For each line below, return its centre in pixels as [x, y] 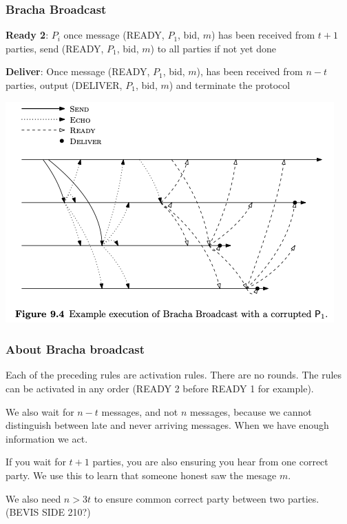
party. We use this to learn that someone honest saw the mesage [141, 475]
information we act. [47, 438]
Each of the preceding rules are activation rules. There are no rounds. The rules [174, 375]
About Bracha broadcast [75, 349]
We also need [33, 498]
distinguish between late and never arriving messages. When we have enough [167, 425]
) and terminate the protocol [230, 85]
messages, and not [140, 411]
